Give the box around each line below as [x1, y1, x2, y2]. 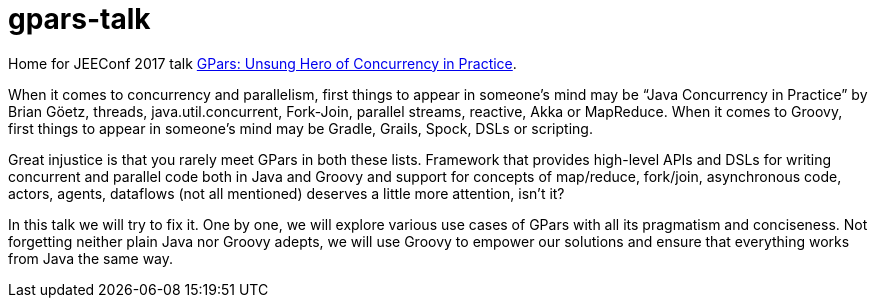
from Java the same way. [8, 249, 174, 267]
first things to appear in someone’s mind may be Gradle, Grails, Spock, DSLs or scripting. [8, 119, 593, 137]
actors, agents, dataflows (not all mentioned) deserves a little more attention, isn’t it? [8, 184, 565, 202]
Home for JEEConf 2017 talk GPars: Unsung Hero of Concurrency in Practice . [8, 54, 517, 72]
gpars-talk [8, 2, 151, 36]
